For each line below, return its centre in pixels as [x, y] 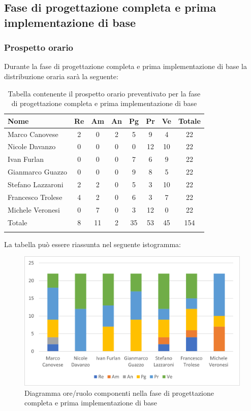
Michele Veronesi [34, 209]
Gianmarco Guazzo [37, 172]
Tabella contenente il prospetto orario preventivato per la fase [104, 93]
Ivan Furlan [26, 159]
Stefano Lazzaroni [36, 184]
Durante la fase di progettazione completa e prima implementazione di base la [125, 66]
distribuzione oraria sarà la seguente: [61, 76]
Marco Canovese [33, 134]
